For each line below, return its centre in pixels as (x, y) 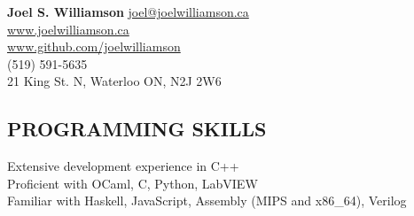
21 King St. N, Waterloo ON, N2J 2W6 (114, 81)
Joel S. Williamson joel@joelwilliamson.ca (128, 12)
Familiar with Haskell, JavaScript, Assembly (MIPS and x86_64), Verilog (207, 201)
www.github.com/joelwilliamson (94, 46)
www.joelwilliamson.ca (68, 29)
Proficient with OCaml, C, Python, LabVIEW (133, 183)
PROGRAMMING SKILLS (137, 129)
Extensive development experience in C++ (123, 166)
